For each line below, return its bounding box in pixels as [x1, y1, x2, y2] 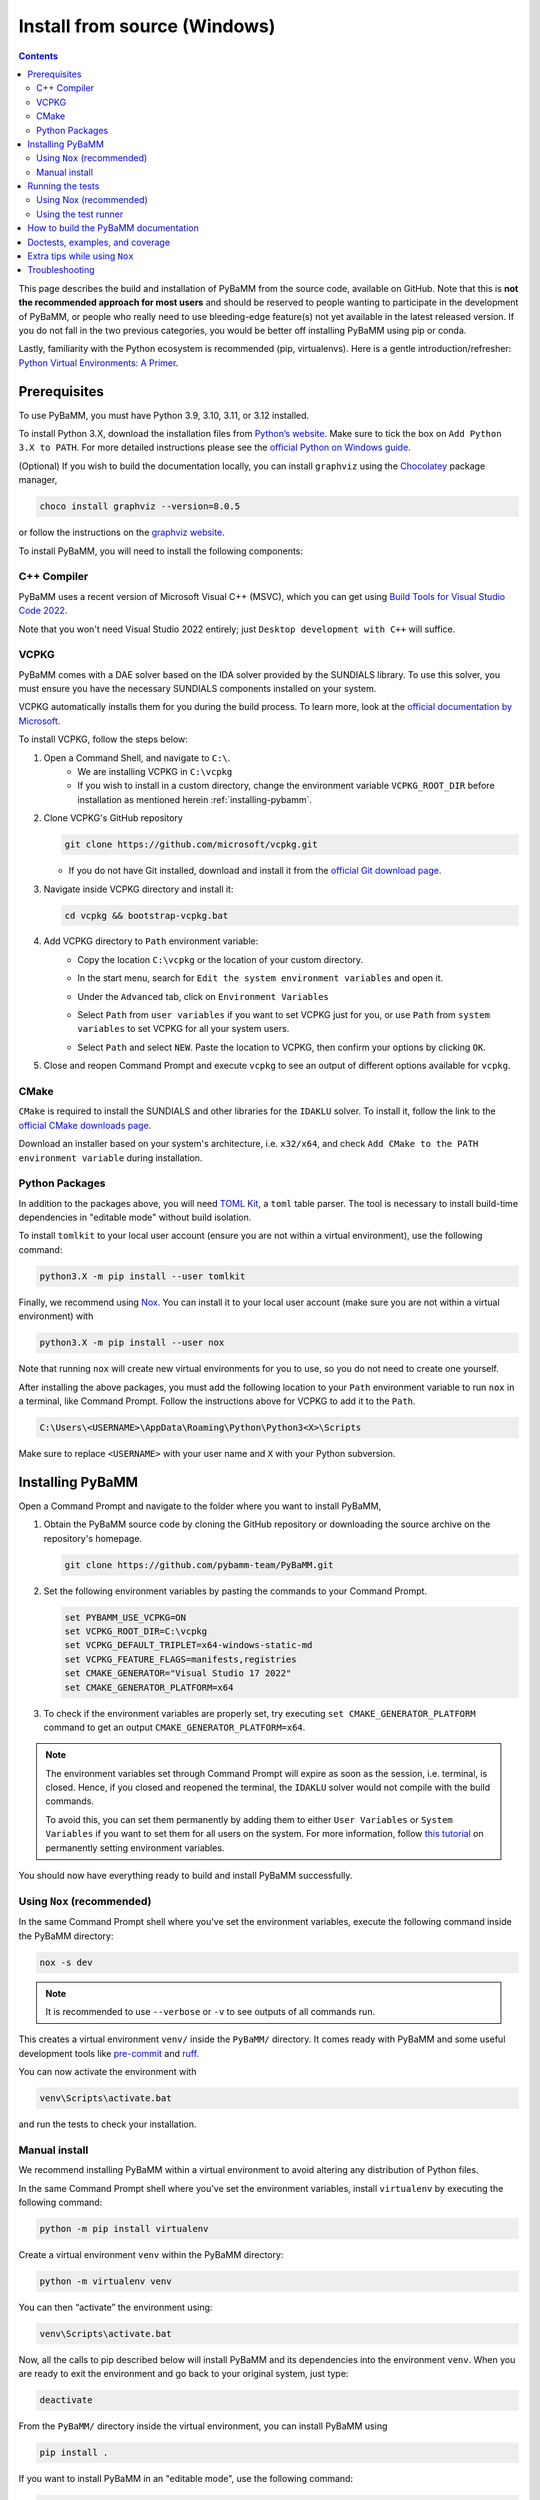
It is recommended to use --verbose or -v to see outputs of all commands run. [45, 2005, 375, 2017]
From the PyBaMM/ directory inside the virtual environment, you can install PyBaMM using [18, 2420, 388, 2432]
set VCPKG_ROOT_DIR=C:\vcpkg [64, 1625, 208, 1637]
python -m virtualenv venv [39, 2275, 172, 2287]
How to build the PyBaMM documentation [27, 222, 200, 234]
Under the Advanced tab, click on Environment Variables [77, 990, 330, 1002]
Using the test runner [36, 208, 124, 220]
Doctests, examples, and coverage [27, 236, 170, 248]
